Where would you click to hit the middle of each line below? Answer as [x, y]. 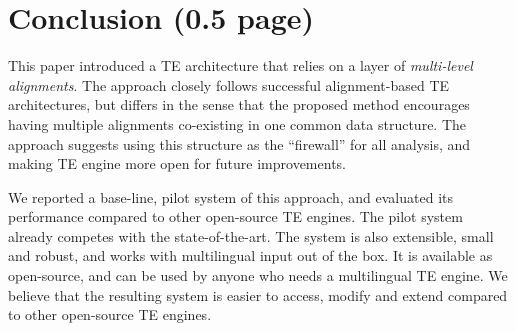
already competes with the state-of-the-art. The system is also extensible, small [251, 235]
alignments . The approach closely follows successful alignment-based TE [229, 84]
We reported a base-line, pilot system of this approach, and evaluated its [231, 196]
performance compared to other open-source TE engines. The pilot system [235, 216]
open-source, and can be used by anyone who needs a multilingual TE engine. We [258, 275]
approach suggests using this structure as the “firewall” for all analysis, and [239, 143]
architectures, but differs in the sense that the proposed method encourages [239, 104]
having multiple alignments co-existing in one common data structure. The [237, 123]
